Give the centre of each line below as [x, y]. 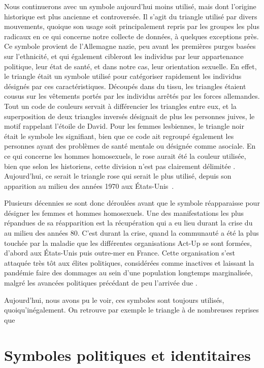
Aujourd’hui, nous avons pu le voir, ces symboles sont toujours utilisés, [114, 300]
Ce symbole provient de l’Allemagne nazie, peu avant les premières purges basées [130, 46]
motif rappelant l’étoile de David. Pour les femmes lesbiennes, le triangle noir [124, 126]
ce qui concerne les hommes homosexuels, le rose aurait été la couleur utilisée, [125, 155]
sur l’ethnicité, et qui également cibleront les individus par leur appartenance [124, 56]
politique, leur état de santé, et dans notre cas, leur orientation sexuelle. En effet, [130, 66]
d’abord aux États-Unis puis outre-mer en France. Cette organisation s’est [120, 253]
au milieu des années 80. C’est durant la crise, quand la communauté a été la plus [131, 233]
